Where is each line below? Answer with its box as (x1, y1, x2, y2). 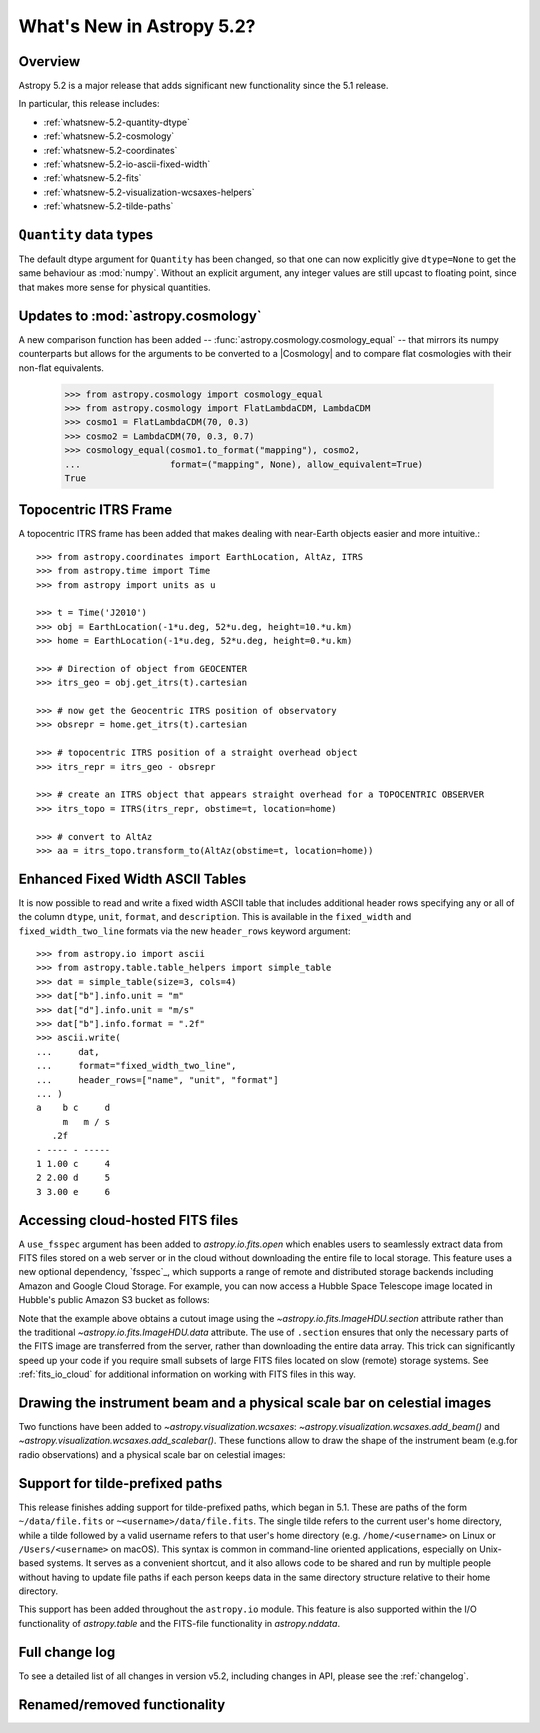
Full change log (18, 1643, 116, 1660)
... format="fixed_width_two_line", (36, 1060, 237, 1072)
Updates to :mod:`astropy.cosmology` (18, 307, 262, 324)
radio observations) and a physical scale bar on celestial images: (18, 1448, 286, 1460)
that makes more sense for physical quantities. (18, 281, 211, 293)
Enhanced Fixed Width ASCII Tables (18, 870, 247, 887)
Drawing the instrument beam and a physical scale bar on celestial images (18, 1394, 492, 1411)
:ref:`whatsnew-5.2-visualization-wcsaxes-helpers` (43, 186, 255, 198)
